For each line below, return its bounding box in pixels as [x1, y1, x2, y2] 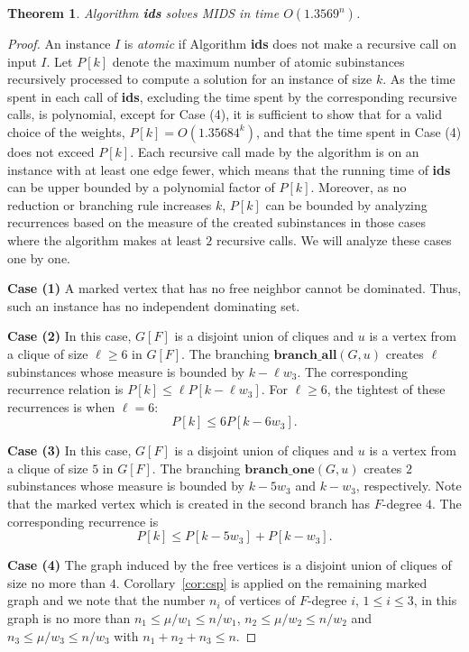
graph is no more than [7, 609, 131, 628]
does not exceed [7, 142, 95, 161]
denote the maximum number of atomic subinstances [112, 51, 405, 70]
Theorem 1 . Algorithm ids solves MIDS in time [7, 4, 280, 22]
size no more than [7, 573, 106, 592]
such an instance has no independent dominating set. [7, 296, 300, 315]
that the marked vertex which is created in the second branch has [7, 494, 371, 513]
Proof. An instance [7, 34, 111, 52]
